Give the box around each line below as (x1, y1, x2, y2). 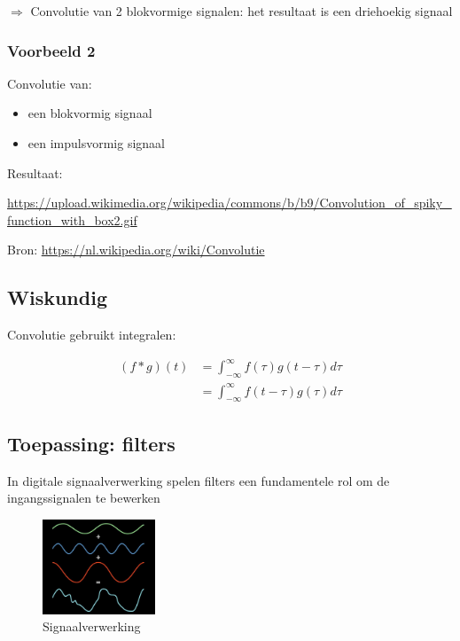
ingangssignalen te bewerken (7, 489, 160, 507)
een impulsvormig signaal (27, 134, 165, 152)
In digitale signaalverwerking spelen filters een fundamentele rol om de (7, 471, 390, 489)
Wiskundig (7, 284, 107, 311)
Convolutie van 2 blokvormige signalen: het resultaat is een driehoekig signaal (30, 2, 453, 20)
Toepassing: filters (7, 429, 175, 457)
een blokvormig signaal (27, 104, 152, 122)
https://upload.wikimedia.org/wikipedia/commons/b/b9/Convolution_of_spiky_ (7, 193, 452, 212)
